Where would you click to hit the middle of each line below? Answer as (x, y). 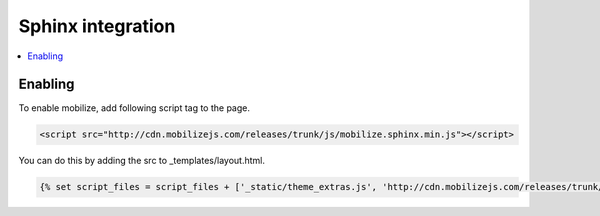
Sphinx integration (97, 26)
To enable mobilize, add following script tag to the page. (134, 108)
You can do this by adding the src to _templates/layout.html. (141, 161)
